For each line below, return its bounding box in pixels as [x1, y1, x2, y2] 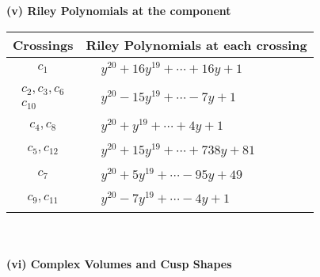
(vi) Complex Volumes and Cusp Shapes [6, 255, 232, 271]
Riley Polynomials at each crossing [86, 35, 307, 54]
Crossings [13, 35, 74, 54]
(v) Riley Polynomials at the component [6, 2, 231, 18]
